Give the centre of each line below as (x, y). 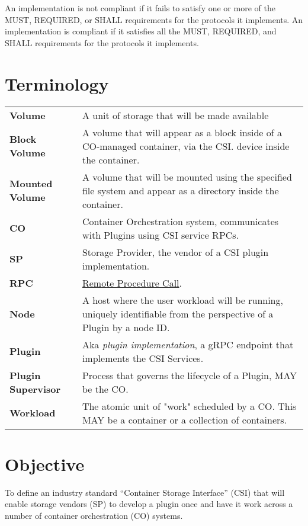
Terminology (57, 83)
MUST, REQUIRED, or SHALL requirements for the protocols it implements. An (154, 19)
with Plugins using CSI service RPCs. (161, 235)
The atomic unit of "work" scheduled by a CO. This (189, 406)
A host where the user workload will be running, (182, 300)
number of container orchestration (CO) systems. (94, 515)
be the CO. (105, 389)
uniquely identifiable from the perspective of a (178, 313)
